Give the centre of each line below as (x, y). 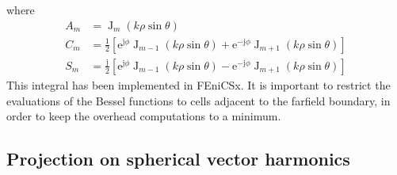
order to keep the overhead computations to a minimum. (144, 116)
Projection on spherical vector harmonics (178, 159)
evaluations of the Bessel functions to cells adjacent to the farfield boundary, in (198, 100)
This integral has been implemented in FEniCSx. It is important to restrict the (198, 85)
